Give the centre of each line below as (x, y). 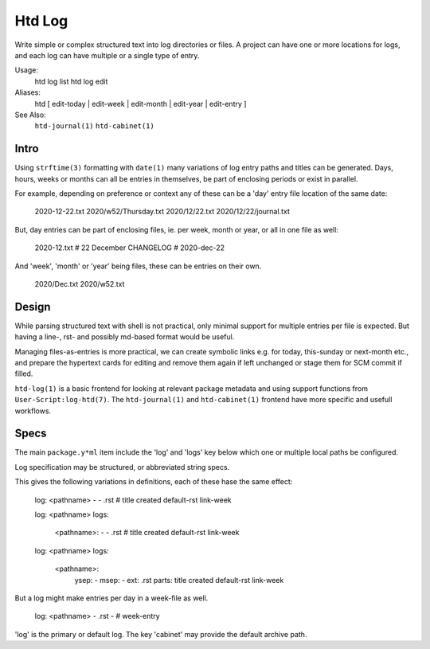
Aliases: (28, 92)
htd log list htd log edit (71, 81)
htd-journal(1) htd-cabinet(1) (94, 126)
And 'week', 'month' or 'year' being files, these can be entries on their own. (138, 266)
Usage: (27, 70)
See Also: (31, 115)
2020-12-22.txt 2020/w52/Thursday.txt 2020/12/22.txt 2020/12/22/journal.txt (162, 212)
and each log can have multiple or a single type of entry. (107, 55)
